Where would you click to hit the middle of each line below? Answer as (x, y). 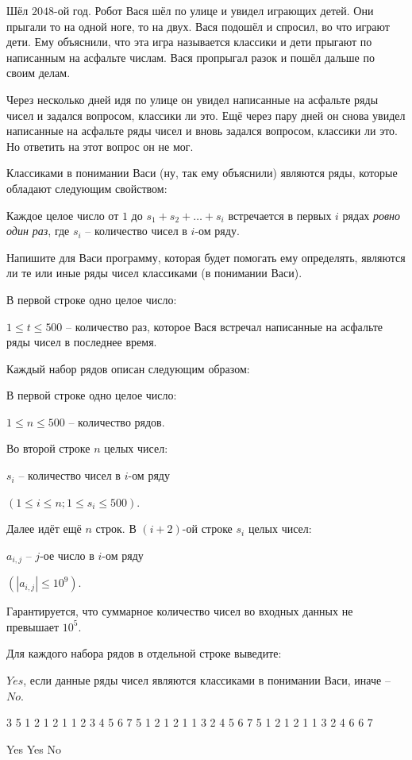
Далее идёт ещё (44, 529)
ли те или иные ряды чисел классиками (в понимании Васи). (154, 273)
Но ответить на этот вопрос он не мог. (100, 146)
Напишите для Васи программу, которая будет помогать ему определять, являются (206, 257)
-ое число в (67, 555)
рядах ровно (372, 215)
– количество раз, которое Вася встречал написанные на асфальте (225, 326)
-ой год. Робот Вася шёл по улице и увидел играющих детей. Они (214, 10)
